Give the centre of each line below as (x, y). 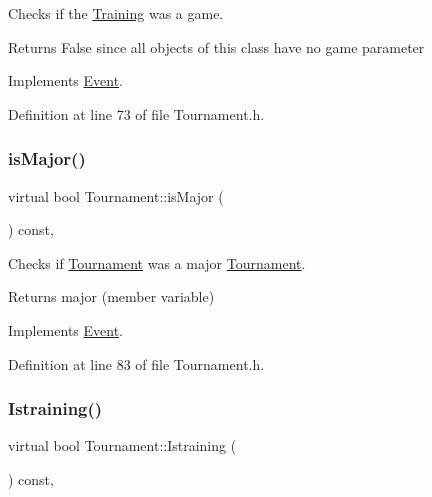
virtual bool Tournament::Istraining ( (122, 445)
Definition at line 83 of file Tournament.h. (136, 363)
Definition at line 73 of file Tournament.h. (136, 113)
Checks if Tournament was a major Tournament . (157, 262)
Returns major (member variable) (111, 296)
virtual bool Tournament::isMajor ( (116, 195)
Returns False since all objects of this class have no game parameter (216, 46)
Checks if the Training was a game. (116, 13)
